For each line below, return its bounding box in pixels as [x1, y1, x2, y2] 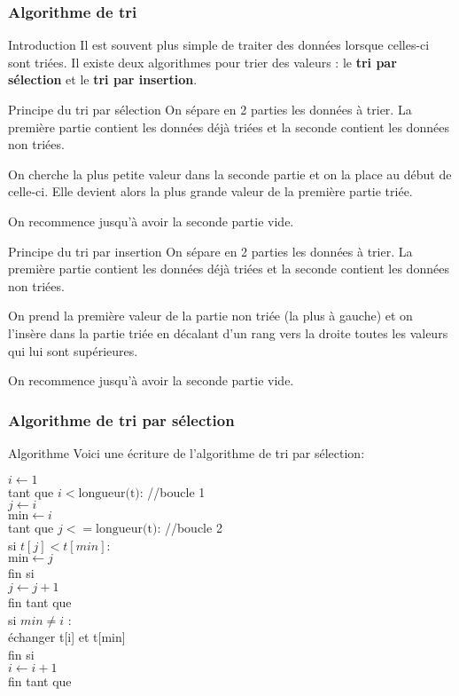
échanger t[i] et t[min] [8, 628, 126, 646]
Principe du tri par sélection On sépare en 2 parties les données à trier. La [8, 100, 412, 118]
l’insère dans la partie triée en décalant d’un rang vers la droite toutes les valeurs [8, 323, 448, 342]
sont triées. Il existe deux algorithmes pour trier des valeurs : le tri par [8, 52, 397, 71]
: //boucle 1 [139, 482, 206, 501]
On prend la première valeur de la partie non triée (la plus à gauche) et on [8, 306, 413, 325]
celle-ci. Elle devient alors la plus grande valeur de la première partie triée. [8, 182, 413, 201]
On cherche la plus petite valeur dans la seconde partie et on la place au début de [8, 164, 452, 183]
